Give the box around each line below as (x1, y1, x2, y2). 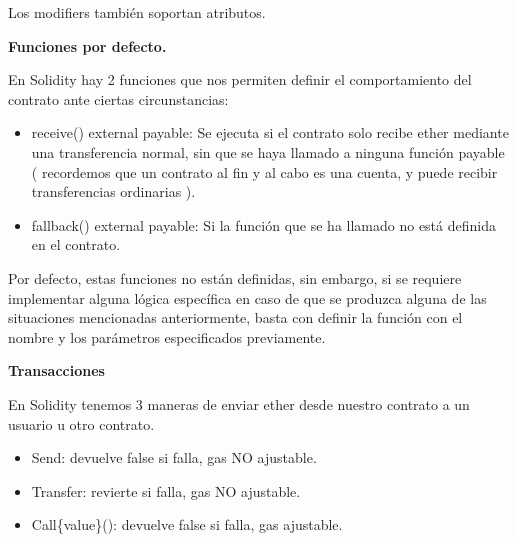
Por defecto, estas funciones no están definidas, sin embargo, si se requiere (8, 267, 462, 288)
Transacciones (8, 360, 105, 381)
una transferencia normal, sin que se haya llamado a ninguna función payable (31, 141, 505, 162)
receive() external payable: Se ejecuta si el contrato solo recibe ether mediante (31, 122, 509, 143)
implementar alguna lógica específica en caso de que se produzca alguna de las (8, 287, 487, 308)
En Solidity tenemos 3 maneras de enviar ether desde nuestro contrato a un (8, 393, 470, 414)
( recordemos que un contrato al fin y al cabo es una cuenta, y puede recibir (31, 161, 498, 182)
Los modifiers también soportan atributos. (8, 2, 266, 22)
